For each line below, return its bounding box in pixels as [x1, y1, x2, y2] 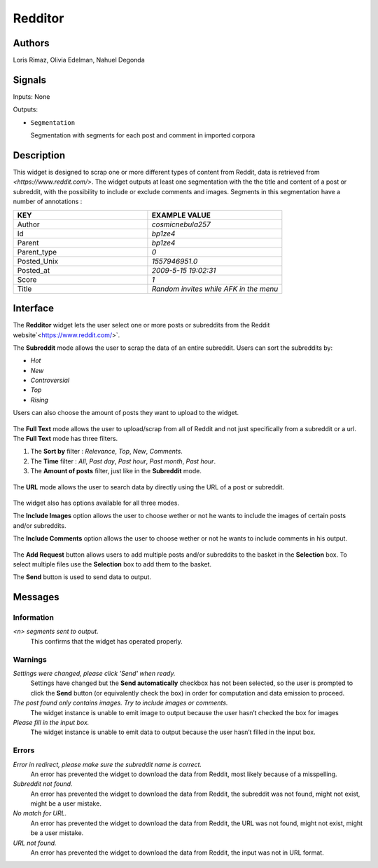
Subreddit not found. [13, 780, 73, 788]
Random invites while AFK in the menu [151, 284, 279, 294]
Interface [13, 302, 54, 315]
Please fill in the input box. [13, 718, 90, 726]
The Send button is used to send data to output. [13, 573, 152, 581]
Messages [13, 591, 59, 603]
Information [13, 613, 54, 623]
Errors [13, 745, 35, 755]
